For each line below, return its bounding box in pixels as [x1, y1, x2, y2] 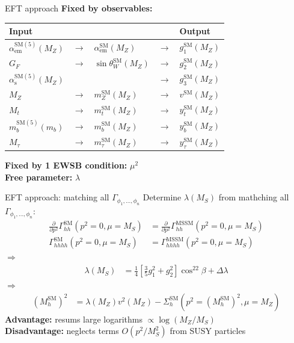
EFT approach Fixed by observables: [5, 2, 153, 14]
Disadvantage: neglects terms [5, 324, 119, 337]
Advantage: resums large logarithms [5, 312, 143, 325]
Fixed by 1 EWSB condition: [5, 159, 127, 171]
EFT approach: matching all [5, 191, 109, 203]
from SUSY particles [170, 324, 246, 337]
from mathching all [218, 191, 289, 203]
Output [179, 25, 210, 37]
